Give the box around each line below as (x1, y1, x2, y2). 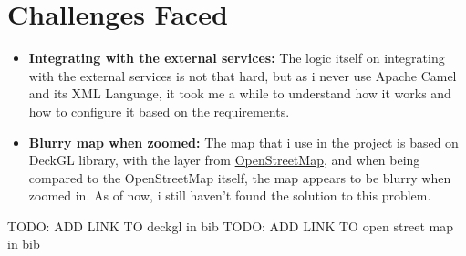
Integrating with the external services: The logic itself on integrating (28, 48, 445, 67)
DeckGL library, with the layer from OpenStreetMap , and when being (28, 150, 420, 169)
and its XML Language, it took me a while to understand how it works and (28, 84, 451, 103)
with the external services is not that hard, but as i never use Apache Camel (28, 66, 457, 85)
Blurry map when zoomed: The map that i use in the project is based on (28, 132, 459, 151)
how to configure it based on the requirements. (28, 101, 290, 120)
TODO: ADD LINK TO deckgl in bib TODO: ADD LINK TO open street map (7, 216, 453, 235)
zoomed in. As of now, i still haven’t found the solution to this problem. (28, 186, 431, 205)
